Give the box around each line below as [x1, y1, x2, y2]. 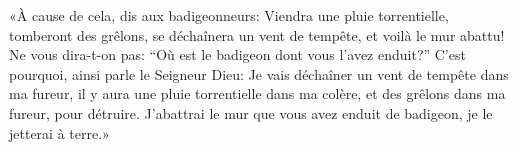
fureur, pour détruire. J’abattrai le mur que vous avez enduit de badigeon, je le [9, 102, 493, 123]
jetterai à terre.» [9, 122, 110, 143]
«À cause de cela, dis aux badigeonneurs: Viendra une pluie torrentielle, [9, 5, 449, 25]
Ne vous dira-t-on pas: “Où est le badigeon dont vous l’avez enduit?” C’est [9, 44, 466, 65]
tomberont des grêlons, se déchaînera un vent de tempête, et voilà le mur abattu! [9, 24, 505, 45]
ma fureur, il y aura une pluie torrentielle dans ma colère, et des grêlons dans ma [9, 83, 506, 104]
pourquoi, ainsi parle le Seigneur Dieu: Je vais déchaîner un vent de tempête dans [9, 63, 509, 84]
